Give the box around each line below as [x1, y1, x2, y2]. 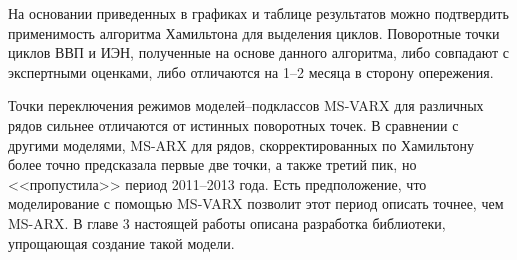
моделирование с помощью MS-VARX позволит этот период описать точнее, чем [8, 193, 504, 214]
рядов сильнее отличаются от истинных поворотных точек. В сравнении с [8, 114, 459, 135]
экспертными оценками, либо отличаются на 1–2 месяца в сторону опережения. [8, 61, 494, 82]
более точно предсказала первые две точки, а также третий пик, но [8, 154, 417, 175]
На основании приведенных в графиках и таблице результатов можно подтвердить [8, 3, 509, 23]
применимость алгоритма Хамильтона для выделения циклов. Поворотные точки [8, 22, 500, 43]
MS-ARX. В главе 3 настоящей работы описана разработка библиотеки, [8, 212, 446, 233]
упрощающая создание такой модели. [8, 232, 235, 253]
